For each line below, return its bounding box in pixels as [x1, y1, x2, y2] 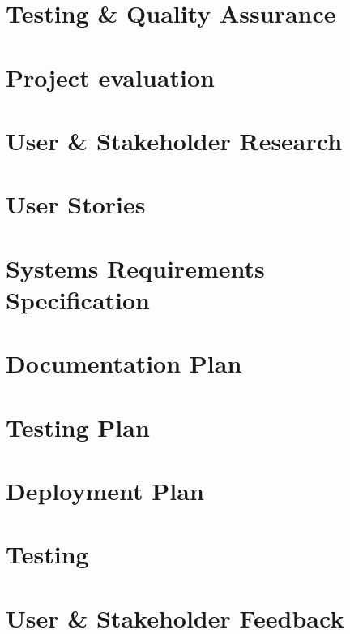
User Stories [6, 188, 146, 221]
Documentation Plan [6, 347, 242, 380]
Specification [6, 282, 150, 316]
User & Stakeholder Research [6, 123, 343, 157]
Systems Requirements [6, 251, 265, 284]
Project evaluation [6, 60, 215, 93]
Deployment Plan [6, 474, 204, 507]
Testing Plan [6, 410, 150, 443]
